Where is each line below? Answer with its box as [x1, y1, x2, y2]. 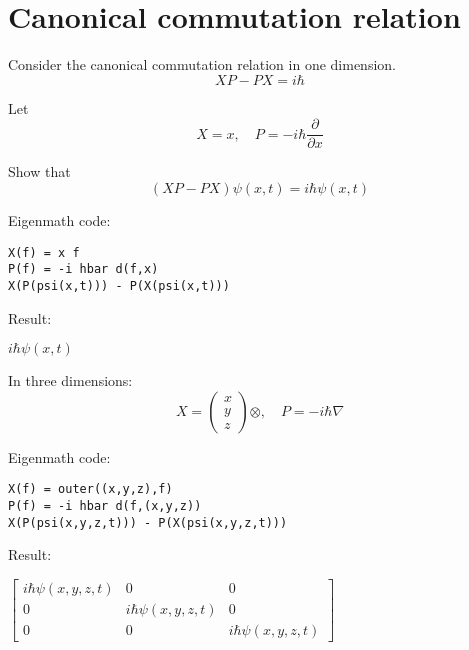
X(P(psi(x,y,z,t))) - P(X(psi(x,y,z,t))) [8, 515, 288, 530]
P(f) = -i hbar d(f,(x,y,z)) [8, 498, 202, 513]
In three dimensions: [8, 370, 133, 391]
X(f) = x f [8, 245, 80, 260]
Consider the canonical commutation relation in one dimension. [8, 54, 396, 75]
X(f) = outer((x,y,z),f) [8, 482, 173, 497]
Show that [8, 161, 71, 182]
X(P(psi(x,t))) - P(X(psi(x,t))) [8, 278, 230, 293]
